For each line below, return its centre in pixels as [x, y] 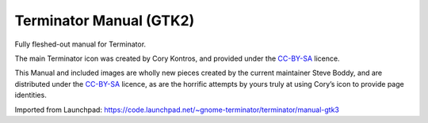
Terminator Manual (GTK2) [105, 20]
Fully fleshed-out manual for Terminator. [80, 44]
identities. [31, 95]
